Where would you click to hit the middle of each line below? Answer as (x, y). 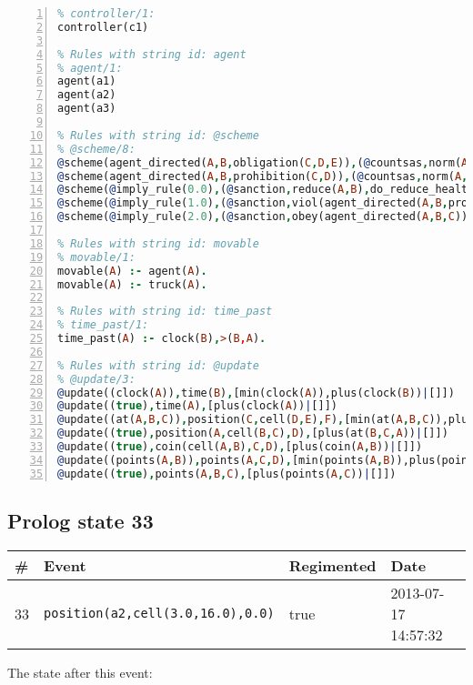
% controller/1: (106, 14)
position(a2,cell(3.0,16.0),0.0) (159, 614)
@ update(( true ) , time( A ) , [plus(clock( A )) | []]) (197, 406)
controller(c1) (103, 27)
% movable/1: (96, 257)
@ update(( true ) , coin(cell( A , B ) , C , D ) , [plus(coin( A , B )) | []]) (240, 447)
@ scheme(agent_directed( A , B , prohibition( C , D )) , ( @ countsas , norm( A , (263, 176)
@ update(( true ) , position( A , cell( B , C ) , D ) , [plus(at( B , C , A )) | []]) (253, 433)
